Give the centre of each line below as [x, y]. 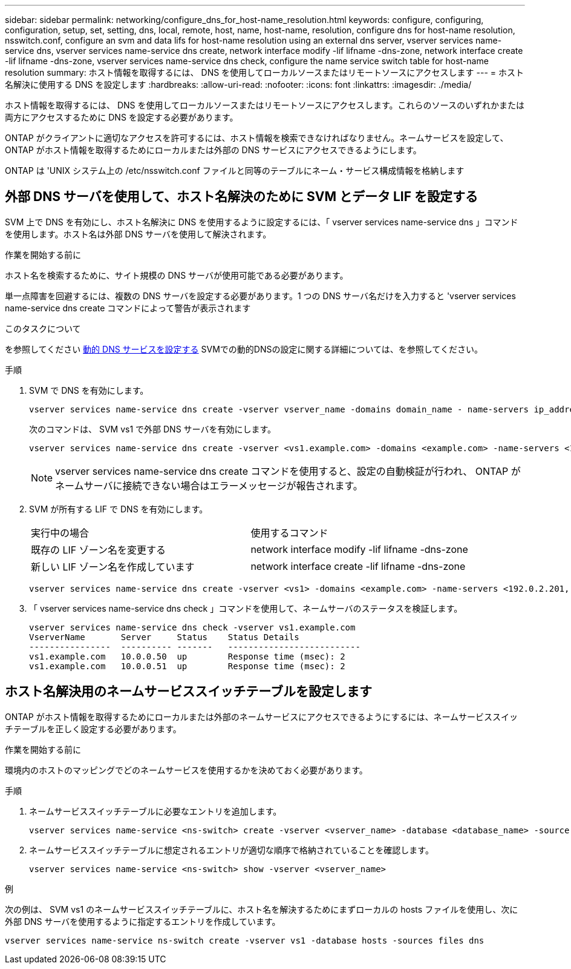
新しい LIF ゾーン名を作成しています [113, 567]
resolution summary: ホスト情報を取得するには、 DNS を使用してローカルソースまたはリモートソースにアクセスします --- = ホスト [264, 72]
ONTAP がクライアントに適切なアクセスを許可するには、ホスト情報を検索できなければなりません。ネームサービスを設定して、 [257, 138]
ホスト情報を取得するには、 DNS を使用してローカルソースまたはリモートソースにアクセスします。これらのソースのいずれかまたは [265, 105]
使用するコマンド [289, 533]
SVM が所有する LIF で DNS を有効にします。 [119, 509]
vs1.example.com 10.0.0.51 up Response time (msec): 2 [187, 666]
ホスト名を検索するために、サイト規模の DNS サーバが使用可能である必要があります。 [177, 275]
